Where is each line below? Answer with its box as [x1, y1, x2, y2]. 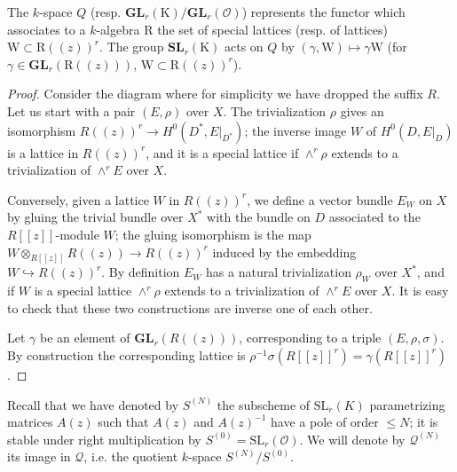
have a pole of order [271, 413, 379, 431]
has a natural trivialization [206, 263, 351, 281]
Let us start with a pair [7, 101, 136, 120]
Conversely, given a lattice [7, 190, 149, 208]
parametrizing [369, 395, 445, 413]
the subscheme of [217, 395, 311, 413]
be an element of [40, 328, 130, 347]
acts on [224, 37, 264, 56]
